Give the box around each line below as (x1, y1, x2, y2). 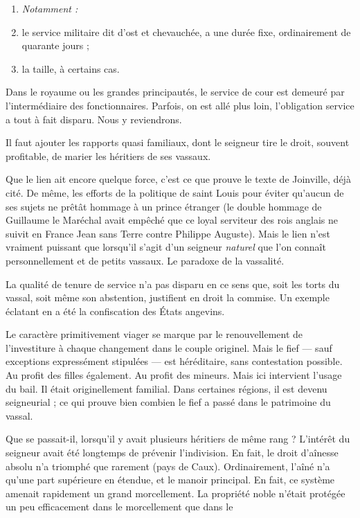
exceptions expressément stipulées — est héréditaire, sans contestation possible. (6, 354, 343, 368)
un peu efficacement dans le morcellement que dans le (6, 499, 233, 514)
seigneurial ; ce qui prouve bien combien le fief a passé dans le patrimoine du (6, 395, 331, 409)
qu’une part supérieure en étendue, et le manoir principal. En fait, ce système (6, 472, 335, 487)
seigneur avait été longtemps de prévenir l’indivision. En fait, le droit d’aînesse (6, 445, 339, 460)
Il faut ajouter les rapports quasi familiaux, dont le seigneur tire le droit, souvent (6, 135, 350, 150)
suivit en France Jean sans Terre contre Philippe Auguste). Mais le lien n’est (6, 226, 331, 240)
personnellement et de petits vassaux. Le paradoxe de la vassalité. (6, 253, 285, 267)
